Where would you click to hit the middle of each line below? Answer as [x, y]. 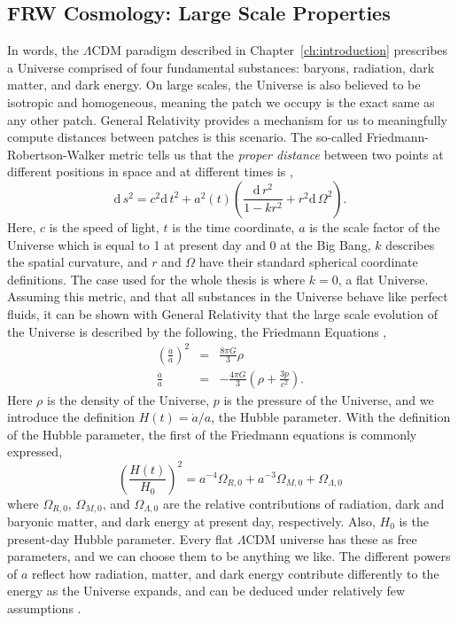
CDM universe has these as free [331, 538]
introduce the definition [71, 417]
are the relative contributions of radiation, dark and [303, 503]
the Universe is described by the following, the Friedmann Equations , [197, 331]
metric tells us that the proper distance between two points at [276, 154]
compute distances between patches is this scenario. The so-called [185, 137]
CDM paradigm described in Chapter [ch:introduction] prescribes [270, 50]
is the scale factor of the [375, 226]
